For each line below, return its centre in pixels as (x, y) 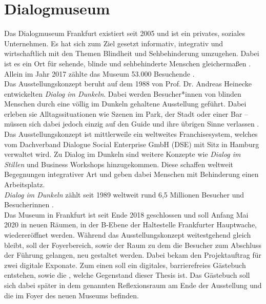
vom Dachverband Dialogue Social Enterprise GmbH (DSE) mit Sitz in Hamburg (132, 144)
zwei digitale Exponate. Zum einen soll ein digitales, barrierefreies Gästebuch (125, 265)
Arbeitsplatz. (25, 184)
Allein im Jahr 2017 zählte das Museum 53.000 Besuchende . (99, 73)
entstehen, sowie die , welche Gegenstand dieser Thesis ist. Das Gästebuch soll (127, 275)
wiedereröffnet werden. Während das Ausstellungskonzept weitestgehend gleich (128, 235)
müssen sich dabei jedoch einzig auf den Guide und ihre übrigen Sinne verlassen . (132, 124)
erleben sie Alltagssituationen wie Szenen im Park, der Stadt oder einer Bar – (126, 113)
